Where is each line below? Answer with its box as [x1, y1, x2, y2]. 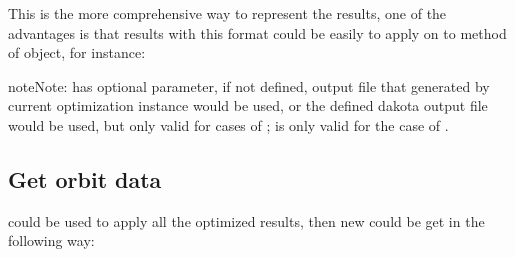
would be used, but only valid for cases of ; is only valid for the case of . [8, 114, 449, 135]
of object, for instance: [8, 42, 146, 63]
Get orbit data [8, 163, 162, 194]
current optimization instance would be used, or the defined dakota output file [8, 95, 488, 116]
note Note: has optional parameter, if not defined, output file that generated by [8, 75, 490, 96]
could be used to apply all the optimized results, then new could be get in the [8, 210, 485, 231]
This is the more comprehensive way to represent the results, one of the [8, 3, 447, 23]
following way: [8, 230, 95, 251]
